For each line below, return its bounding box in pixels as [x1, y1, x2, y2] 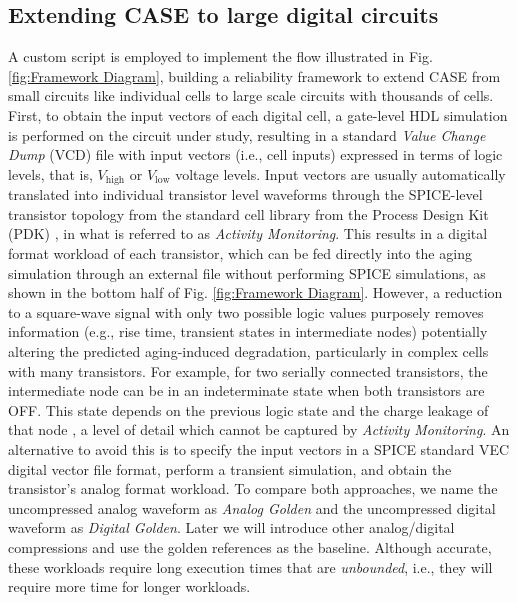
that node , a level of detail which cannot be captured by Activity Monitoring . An [8, 419, 510, 440]
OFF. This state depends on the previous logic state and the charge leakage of [8, 399, 489, 420]
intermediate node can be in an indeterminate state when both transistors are [8, 380, 485, 401]
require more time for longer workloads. [8, 576, 251, 597]
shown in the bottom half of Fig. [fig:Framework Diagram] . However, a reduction [8, 282, 503, 303]
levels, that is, [8, 163, 93, 184]
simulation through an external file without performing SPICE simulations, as [8, 262, 486, 283]
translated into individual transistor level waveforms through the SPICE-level [8, 184, 483, 205]
